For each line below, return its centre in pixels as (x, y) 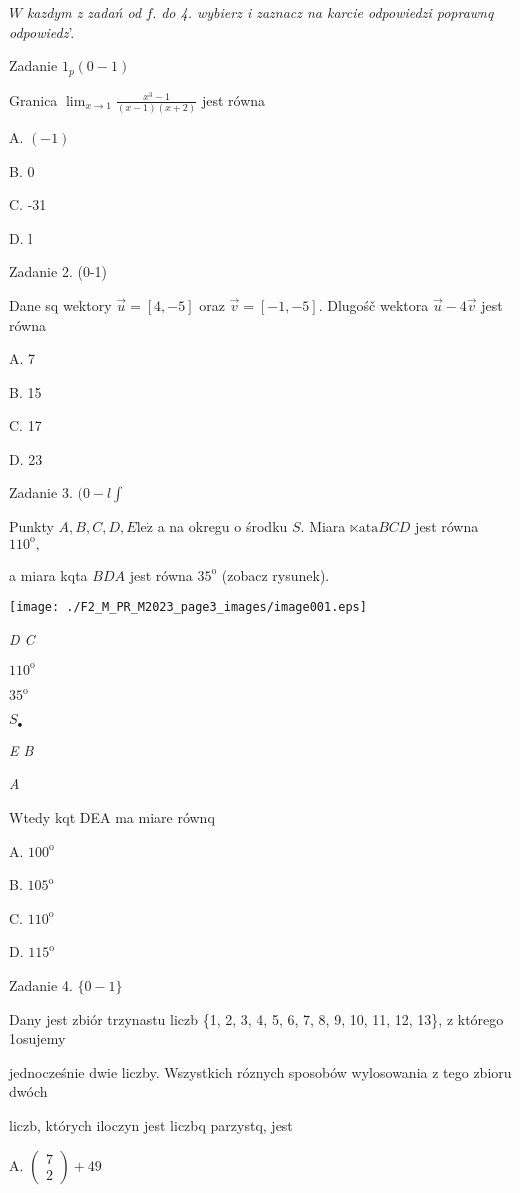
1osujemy (37, 1038)
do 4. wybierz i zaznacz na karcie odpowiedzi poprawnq (327, 12)
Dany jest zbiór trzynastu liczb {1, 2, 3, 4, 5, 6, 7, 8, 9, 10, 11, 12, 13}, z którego (256, 1018)
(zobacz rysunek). (275, 574)
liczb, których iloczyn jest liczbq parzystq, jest (151, 1125)
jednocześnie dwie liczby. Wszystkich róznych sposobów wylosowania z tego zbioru (260, 1071)
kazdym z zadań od (84, 12)
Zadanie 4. (41, 985)
